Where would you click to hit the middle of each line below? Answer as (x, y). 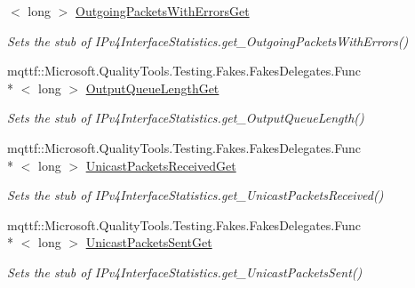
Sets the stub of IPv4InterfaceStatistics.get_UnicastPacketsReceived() (196, 195)
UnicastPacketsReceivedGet (161, 165)
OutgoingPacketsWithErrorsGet (162, 11)
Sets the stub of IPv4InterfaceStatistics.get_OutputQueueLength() (186, 118)
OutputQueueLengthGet (152, 88)
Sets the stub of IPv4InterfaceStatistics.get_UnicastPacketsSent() (185, 272)
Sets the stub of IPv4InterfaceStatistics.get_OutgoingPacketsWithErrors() (208, 40)
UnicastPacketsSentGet (149, 242)
